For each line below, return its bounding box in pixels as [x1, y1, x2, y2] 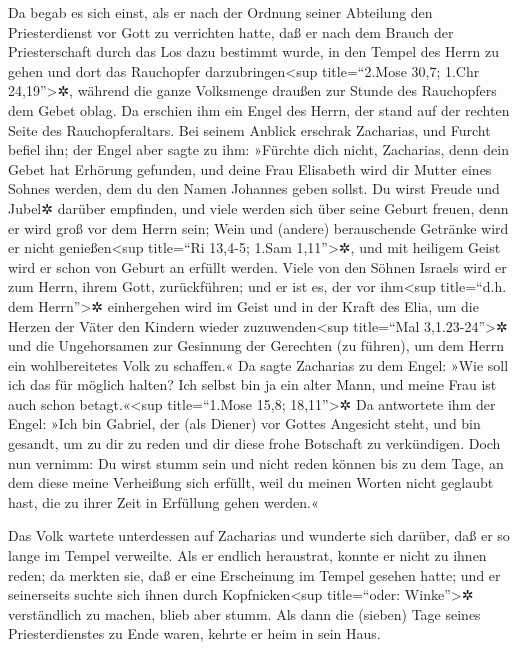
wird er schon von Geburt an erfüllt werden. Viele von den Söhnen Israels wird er [8, 256, 507, 277]
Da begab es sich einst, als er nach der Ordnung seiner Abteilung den [8, 2, 433, 22]
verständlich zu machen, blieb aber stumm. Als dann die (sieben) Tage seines [8, 603, 481, 624]
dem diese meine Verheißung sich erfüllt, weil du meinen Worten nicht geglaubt [8, 472, 494, 493]
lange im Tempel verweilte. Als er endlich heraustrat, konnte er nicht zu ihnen [8, 545, 487, 566]
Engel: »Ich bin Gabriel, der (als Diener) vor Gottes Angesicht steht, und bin [8, 413, 481, 434]
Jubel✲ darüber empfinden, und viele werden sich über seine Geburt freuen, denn [8, 197, 509, 218]
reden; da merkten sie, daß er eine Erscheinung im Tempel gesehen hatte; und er [8, 564, 501, 585]
